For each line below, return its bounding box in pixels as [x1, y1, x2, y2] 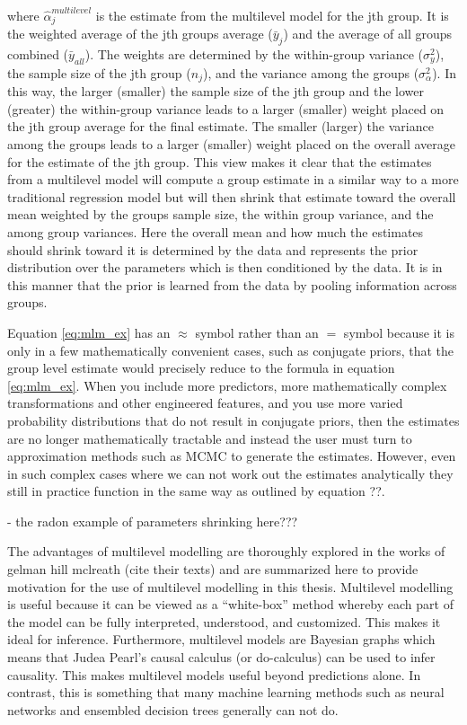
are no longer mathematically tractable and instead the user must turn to [7, 429, 412, 447]
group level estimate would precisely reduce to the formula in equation [7, 358, 395, 377]
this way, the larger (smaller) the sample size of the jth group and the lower [7, 82, 425, 101]
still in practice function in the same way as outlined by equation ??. [7, 482, 385, 500]
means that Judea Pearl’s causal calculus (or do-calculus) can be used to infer [7, 648, 436, 667]
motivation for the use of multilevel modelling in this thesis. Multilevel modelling [7, 577, 454, 596]
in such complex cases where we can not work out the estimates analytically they [7, 464, 454, 482]
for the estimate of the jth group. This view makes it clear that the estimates [7, 152, 432, 171]
